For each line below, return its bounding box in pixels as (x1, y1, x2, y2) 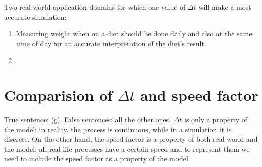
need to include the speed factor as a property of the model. (4, 153, 190, 164)
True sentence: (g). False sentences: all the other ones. (4, 114, 171, 125)
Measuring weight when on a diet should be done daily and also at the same (16, 28, 252, 39)
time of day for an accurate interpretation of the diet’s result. (16, 38, 206, 48)
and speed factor (140, 85, 258, 105)
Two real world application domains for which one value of (4, 2, 186, 12)
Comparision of (4, 85, 113, 105)
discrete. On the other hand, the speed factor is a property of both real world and (4, 134, 258, 144)
